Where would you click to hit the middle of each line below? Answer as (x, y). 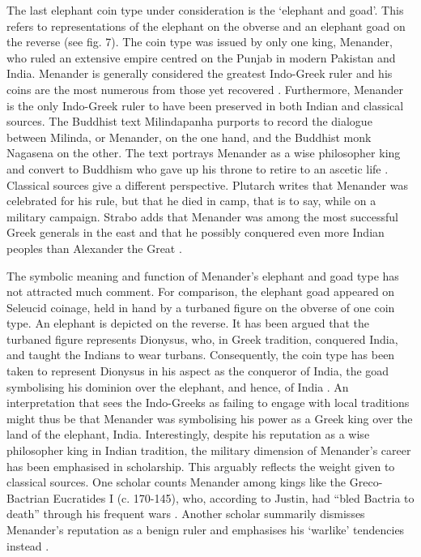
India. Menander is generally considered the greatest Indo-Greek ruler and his (200, 73)
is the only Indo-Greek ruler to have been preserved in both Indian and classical (205, 105)
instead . (28, 545)
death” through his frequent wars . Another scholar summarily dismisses (186, 514)
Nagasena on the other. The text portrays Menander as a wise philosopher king (204, 153)
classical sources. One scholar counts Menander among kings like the (176, 482)
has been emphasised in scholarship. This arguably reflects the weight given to (201, 466)
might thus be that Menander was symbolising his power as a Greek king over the (210, 418)
